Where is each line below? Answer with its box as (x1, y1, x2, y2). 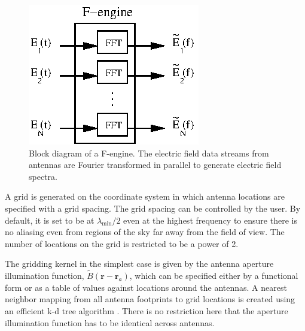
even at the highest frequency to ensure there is (123, 213, 297, 226)
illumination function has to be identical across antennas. (5, 316, 215, 329)
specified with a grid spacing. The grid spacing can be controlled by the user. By (5, 201, 301, 214)
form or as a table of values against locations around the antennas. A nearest (5, 281, 287, 293)
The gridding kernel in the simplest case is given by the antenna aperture (5, 257, 274, 270)
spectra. (29, 170, 57, 182)
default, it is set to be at (5, 213, 94, 226)
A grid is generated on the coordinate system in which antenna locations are (5, 190, 285, 203)
